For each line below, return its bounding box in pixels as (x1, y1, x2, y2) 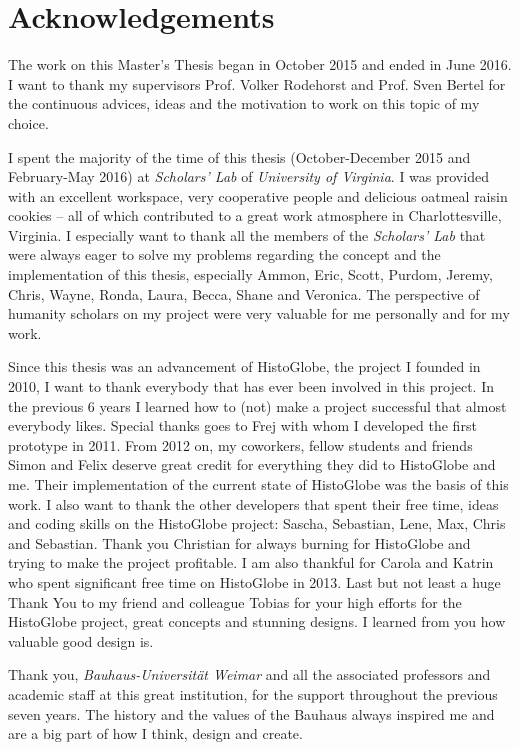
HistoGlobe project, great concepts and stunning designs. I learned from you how (8, 611, 506, 632)
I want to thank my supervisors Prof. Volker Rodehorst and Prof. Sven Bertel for (8, 73, 506, 94)
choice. (8, 112, 49, 133)
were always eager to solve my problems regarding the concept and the (8, 244, 441, 265)
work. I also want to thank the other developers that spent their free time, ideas (8, 493, 499, 514)
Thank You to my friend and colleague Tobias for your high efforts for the (8, 591, 462, 612)
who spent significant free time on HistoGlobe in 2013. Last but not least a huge (8, 571, 501, 592)
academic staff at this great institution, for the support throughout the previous (8, 683, 498, 704)
